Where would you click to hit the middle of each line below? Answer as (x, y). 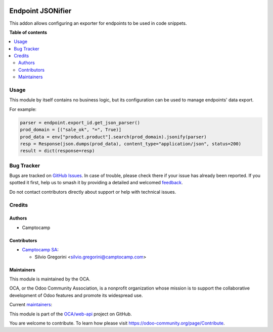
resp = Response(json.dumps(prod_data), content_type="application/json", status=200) (131, 144)
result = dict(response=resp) (57, 151)
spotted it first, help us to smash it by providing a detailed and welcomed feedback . (96, 183)
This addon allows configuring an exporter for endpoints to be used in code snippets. (98, 23)
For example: (23, 109)
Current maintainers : (31, 305)
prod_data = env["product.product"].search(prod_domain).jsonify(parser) (113, 137)
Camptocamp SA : (40, 250)
